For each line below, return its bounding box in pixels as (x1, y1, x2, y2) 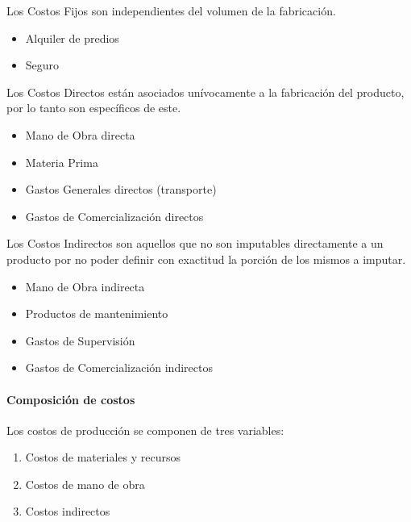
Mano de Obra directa (25, 126, 135, 143)
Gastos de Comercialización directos (25, 207, 204, 224)
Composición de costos (6, 390, 135, 407)
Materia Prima (25, 153, 98, 170)
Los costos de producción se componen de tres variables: (6, 421, 284, 438)
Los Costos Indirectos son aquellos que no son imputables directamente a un (6, 235, 384, 252)
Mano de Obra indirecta (25, 278, 145, 294)
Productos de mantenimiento (25, 305, 168, 322)
